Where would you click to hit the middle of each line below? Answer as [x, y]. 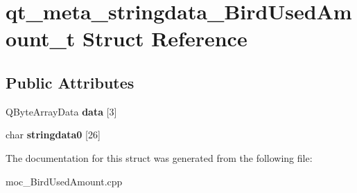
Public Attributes [70, 82]
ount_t [41, 38]
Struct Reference [165, 38]
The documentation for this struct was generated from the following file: [159, 157]
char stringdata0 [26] [53, 135]
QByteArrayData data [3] [61, 111]
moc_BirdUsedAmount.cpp [64, 181]
